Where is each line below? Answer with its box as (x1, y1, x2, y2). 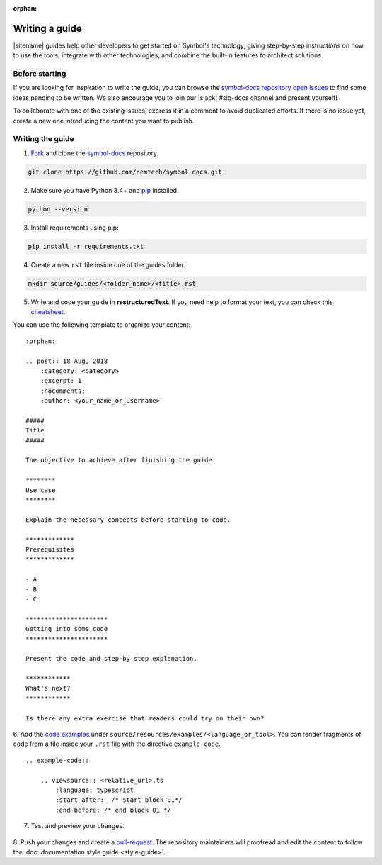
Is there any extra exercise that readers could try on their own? (25, 714, 265, 722)
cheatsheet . (30, 308, 66, 316)
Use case (25, 486, 56, 494)
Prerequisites (25, 546, 74, 553)
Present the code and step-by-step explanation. (25, 654, 197, 663)
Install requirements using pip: (30, 223, 120, 232)
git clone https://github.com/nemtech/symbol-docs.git (28, 167, 222, 176)
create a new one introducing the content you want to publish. (13, 116, 195, 125)
